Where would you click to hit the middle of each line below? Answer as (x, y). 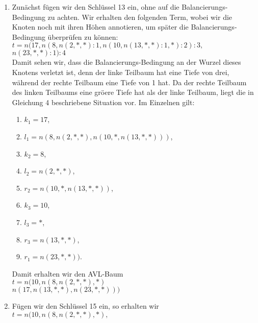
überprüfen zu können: (83, 36)
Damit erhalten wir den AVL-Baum (68, 273)
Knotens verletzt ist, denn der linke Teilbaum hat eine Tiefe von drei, (121, 72)
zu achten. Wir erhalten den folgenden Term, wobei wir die (140, 17)
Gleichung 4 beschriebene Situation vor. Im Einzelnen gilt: (103, 102)
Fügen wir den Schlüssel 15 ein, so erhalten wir (85, 306)
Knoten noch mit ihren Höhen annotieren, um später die (100, 27)
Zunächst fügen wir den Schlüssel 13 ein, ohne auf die (96, 7)
